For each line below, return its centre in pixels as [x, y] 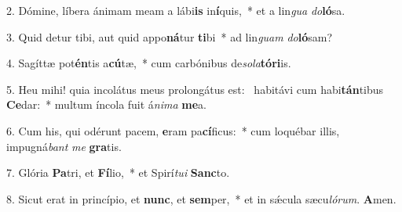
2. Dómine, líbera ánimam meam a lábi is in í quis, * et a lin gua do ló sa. [176, 10]
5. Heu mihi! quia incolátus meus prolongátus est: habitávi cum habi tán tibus [195, 89]
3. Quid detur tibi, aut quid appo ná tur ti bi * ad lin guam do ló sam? [170, 36]
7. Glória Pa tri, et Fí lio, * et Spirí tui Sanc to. [118, 172]
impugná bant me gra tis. [64, 146]
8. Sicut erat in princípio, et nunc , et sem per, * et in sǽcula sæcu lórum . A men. [201, 198]
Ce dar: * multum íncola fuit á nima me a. [107, 104]
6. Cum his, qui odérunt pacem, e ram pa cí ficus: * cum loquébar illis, [173, 130]
